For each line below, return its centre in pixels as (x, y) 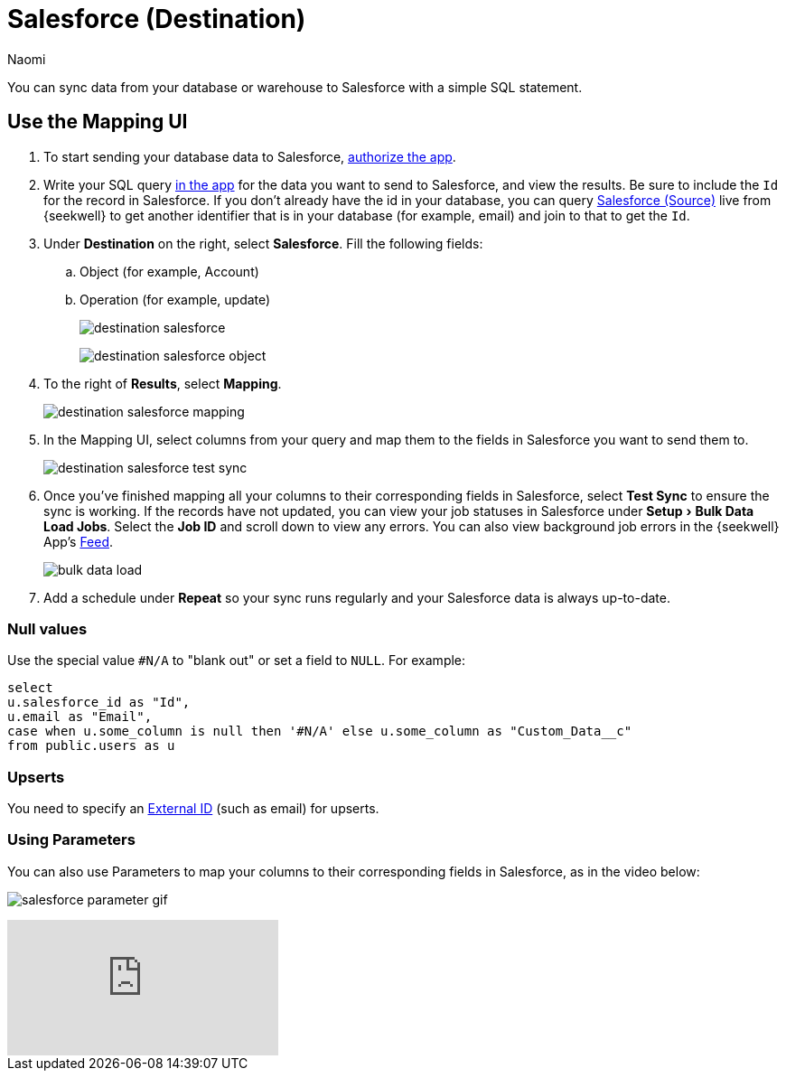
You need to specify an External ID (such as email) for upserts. (193, 809)
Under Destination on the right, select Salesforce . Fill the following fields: (263, 243)
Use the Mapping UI (98, 122)
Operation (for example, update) (175, 299)
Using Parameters (71, 840)
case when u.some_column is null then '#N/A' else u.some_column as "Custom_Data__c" (320, 731)
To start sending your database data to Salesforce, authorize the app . (250, 156)
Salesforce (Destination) (157, 19)
